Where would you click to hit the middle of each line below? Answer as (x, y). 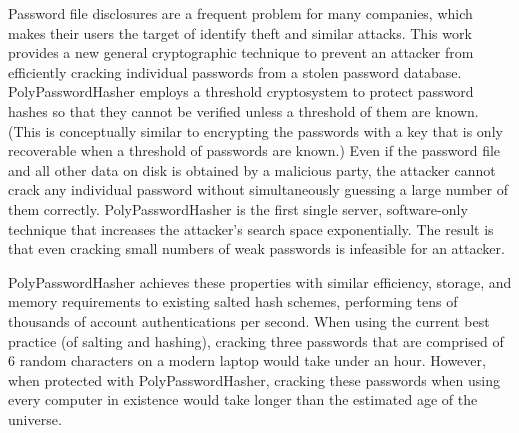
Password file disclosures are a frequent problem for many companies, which (240, 13)
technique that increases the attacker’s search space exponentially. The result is (251, 228)
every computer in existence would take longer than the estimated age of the (243, 399)
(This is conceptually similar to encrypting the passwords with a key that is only (255, 130)
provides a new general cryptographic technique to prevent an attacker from (241, 52)
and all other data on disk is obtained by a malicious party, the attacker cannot (252, 169)
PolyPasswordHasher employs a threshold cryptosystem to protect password (241, 91)
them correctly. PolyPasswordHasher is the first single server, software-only (238, 208)
